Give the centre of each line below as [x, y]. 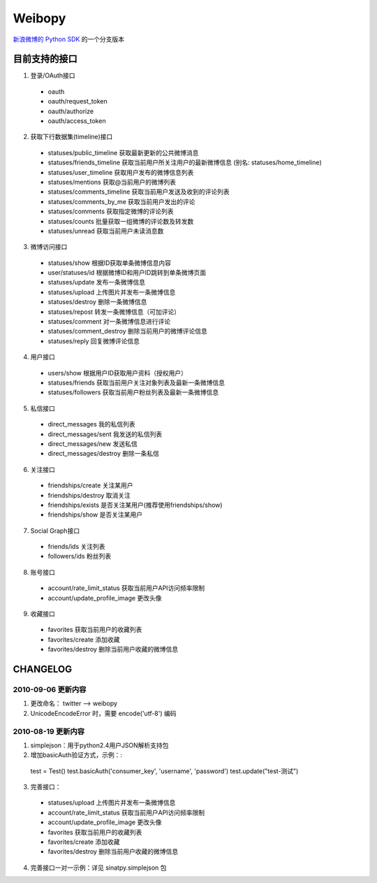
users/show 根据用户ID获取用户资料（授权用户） [118, 373]
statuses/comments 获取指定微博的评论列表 [111, 211]
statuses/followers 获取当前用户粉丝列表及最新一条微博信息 [133, 392]
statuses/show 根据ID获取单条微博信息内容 [109, 263]
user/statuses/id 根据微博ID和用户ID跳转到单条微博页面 [127, 273]
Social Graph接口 [55, 531]
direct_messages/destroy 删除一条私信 [104, 454]
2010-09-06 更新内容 [50, 689]
